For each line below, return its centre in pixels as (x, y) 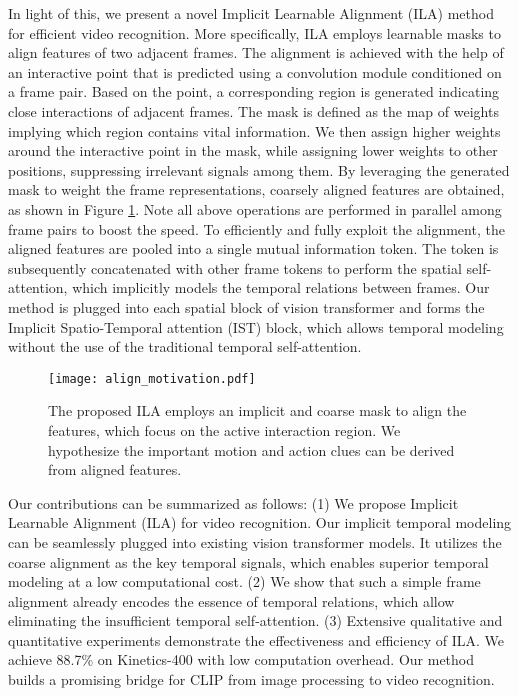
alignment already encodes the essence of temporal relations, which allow (231, 600)
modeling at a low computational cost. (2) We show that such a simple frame (244, 581)
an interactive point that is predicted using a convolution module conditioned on (255, 71)
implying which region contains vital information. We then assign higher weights (254, 130)
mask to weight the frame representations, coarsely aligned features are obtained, (256, 189)
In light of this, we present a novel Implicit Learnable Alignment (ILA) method (251, 13)
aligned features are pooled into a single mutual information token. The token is (253, 248)
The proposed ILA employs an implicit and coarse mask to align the (257, 410)
